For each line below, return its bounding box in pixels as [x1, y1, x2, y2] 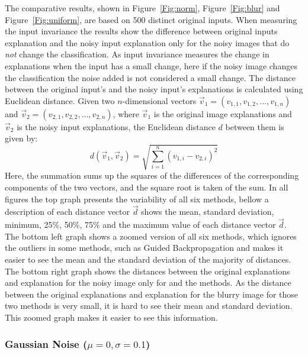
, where [113, 107, 139, 120]
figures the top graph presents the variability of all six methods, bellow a [5, 192, 269, 205]
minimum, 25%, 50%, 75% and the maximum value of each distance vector [5, 218, 276, 231]
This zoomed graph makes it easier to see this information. [5, 311, 218, 324]
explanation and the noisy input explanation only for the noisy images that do [5, 36, 290, 49]
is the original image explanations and [153, 107, 292, 120]
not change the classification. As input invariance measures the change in [5, 48, 269, 60]
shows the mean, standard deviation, [141, 205, 274, 218]
